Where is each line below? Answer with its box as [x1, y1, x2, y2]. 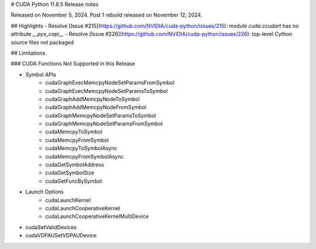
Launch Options [25, 188, 64, 196]
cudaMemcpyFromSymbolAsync [45, 153, 124, 160]
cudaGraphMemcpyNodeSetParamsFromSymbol [45, 120, 163, 127]
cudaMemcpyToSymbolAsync [45, 145, 118, 152]
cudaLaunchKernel [45, 196, 91, 203]
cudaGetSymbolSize [45, 169, 95, 176]
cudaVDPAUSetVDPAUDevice [25, 232, 97, 239]
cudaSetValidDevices [25, 223, 77, 231]
